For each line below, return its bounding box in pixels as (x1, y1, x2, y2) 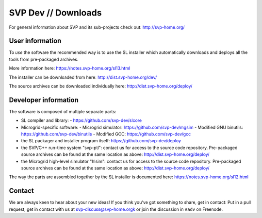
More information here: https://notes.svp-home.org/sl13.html (9, 66, 131, 71)
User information (9, 37, 62, 45)
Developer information (9, 96, 79, 104)
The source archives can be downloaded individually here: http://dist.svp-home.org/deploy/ (9, 83, 193, 89)
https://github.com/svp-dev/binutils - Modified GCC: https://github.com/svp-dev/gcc (21, 131, 191, 137)
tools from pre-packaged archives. (9, 56, 79, 62)
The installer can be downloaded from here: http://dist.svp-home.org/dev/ (9, 74, 157, 80)
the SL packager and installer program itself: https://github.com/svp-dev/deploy (21, 138, 181, 144)
